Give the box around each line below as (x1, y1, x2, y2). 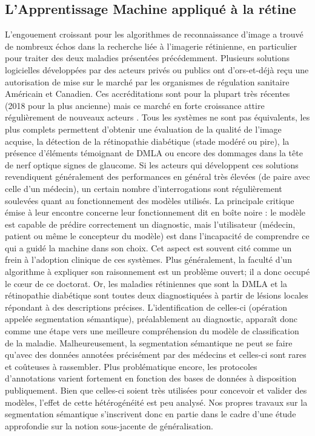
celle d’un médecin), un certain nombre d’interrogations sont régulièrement (5, 182, 282, 194)
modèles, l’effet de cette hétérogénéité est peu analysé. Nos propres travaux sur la (5, 395, 308, 408)
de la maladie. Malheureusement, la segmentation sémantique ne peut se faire (5, 336, 293, 349)
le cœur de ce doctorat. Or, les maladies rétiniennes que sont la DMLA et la (5, 277, 287, 289)
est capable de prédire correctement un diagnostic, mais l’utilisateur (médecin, (5, 217, 296, 230)
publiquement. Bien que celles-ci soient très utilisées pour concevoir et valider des (5, 384, 307, 397)
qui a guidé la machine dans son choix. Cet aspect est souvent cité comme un (5, 241, 292, 254)
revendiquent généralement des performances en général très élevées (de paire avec (5, 170, 310, 183)
